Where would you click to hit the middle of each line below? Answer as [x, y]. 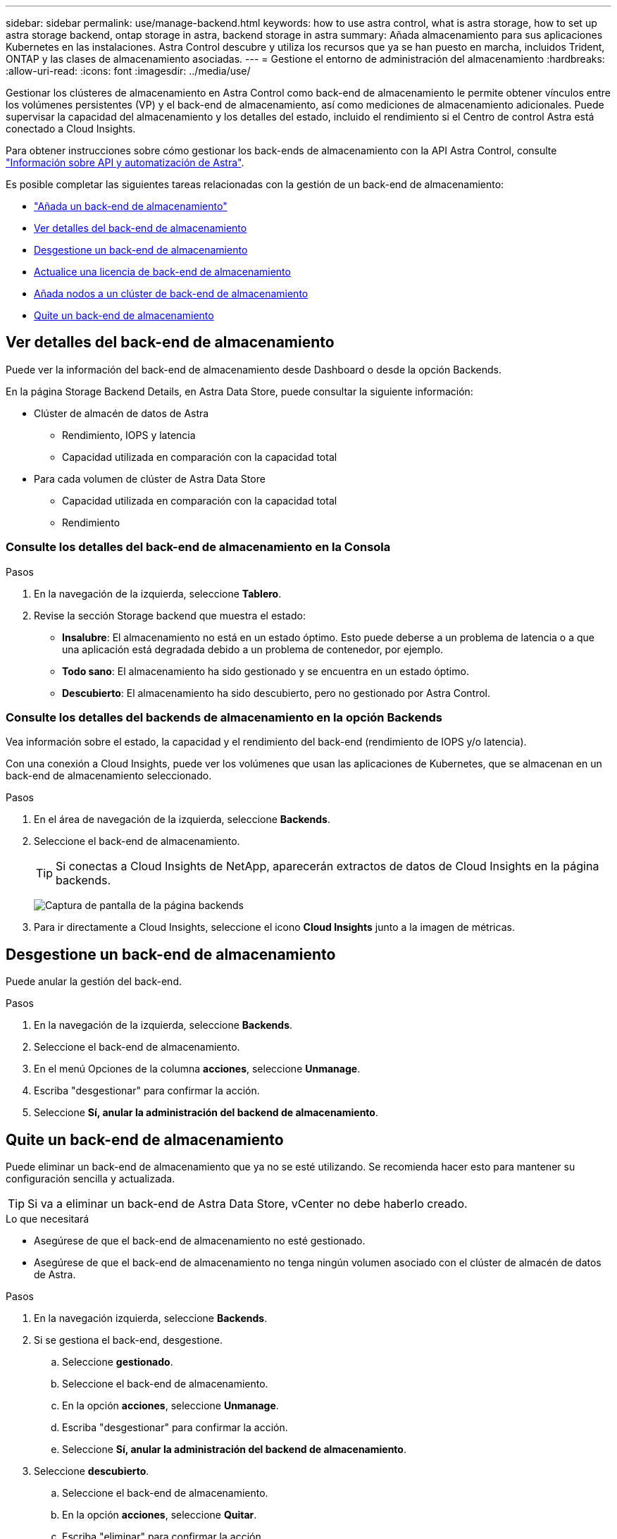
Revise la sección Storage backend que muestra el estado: [170, 615]
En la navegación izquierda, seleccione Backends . [151, 1318]
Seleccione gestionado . [118, 1362]
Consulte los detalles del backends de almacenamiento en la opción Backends [224, 717]
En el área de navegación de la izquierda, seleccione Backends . [182, 820]
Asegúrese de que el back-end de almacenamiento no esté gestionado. [200, 1241]
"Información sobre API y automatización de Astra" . [125, 162]
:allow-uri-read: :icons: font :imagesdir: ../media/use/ [128, 71]
